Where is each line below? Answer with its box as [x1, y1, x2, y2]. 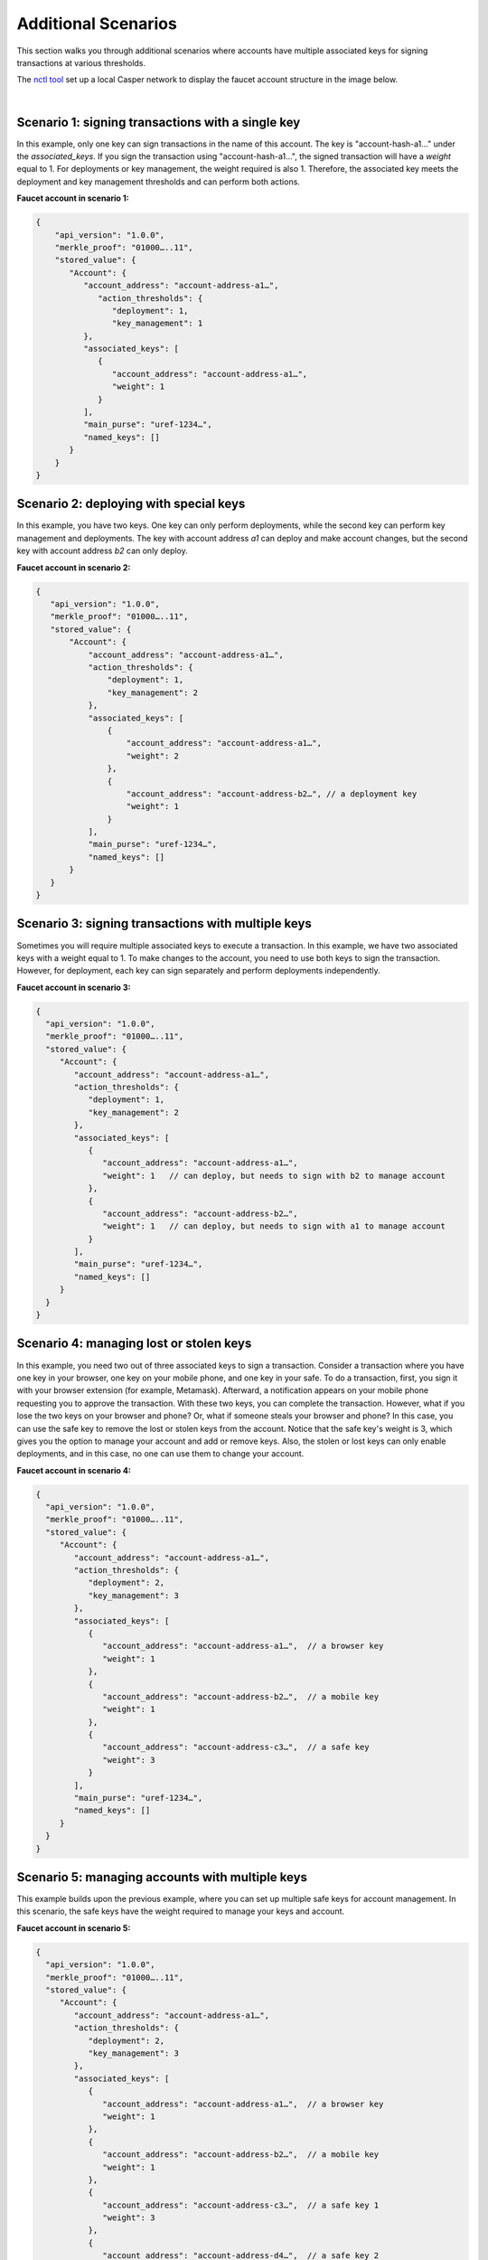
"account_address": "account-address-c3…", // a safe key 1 [102, 2199, 380, 2210]
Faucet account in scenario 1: [16, 193, 130, 203]
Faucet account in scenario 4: [16, 1464, 131, 1475]
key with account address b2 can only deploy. [16, 545, 189, 556]
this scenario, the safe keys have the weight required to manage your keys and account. [16, 1906, 345, 1916]
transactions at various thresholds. [16, 57, 146, 68]
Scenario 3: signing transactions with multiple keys [16, 916, 312, 931]
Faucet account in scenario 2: [16, 561, 131, 573]
